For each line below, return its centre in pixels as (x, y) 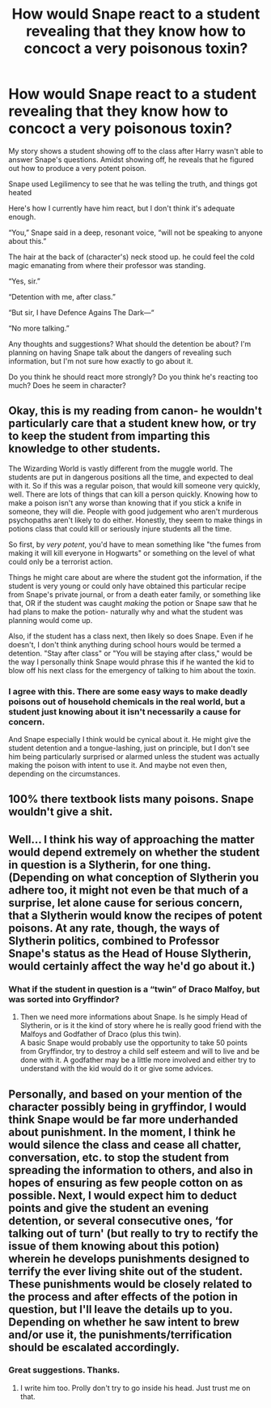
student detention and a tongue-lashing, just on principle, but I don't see (129, 748)
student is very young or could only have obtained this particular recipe (127, 586)
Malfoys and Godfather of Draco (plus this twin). (101, 1035)
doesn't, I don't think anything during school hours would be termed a (125, 644)
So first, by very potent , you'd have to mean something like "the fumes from (135, 544)
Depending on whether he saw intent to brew (124, 1322)
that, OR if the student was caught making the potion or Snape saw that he (133, 603)
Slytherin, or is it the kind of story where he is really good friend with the (140, 1026)
